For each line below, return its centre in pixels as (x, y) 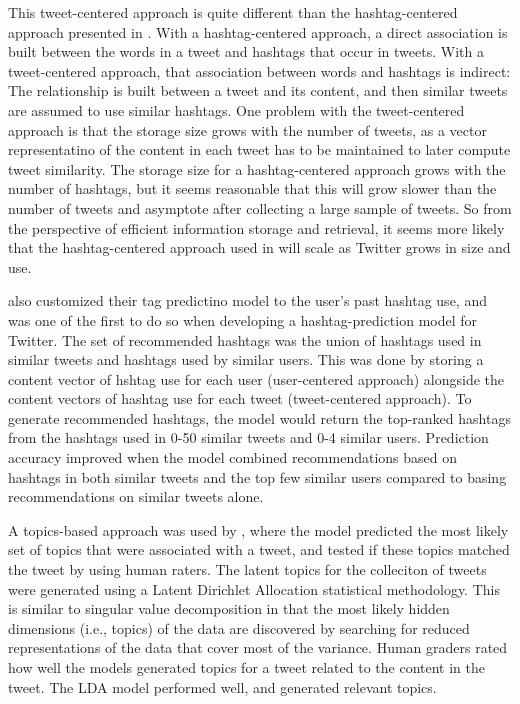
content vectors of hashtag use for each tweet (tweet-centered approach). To (240, 398)
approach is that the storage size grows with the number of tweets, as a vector (247, 129)
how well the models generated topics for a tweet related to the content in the (246, 667)
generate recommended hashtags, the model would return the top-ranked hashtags (259, 417)
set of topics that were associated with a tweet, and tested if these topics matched (259, 549)
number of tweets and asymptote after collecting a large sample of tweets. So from (260, 207)
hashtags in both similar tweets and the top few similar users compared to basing (257, 476)
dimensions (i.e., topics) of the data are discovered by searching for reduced (239, 627)
